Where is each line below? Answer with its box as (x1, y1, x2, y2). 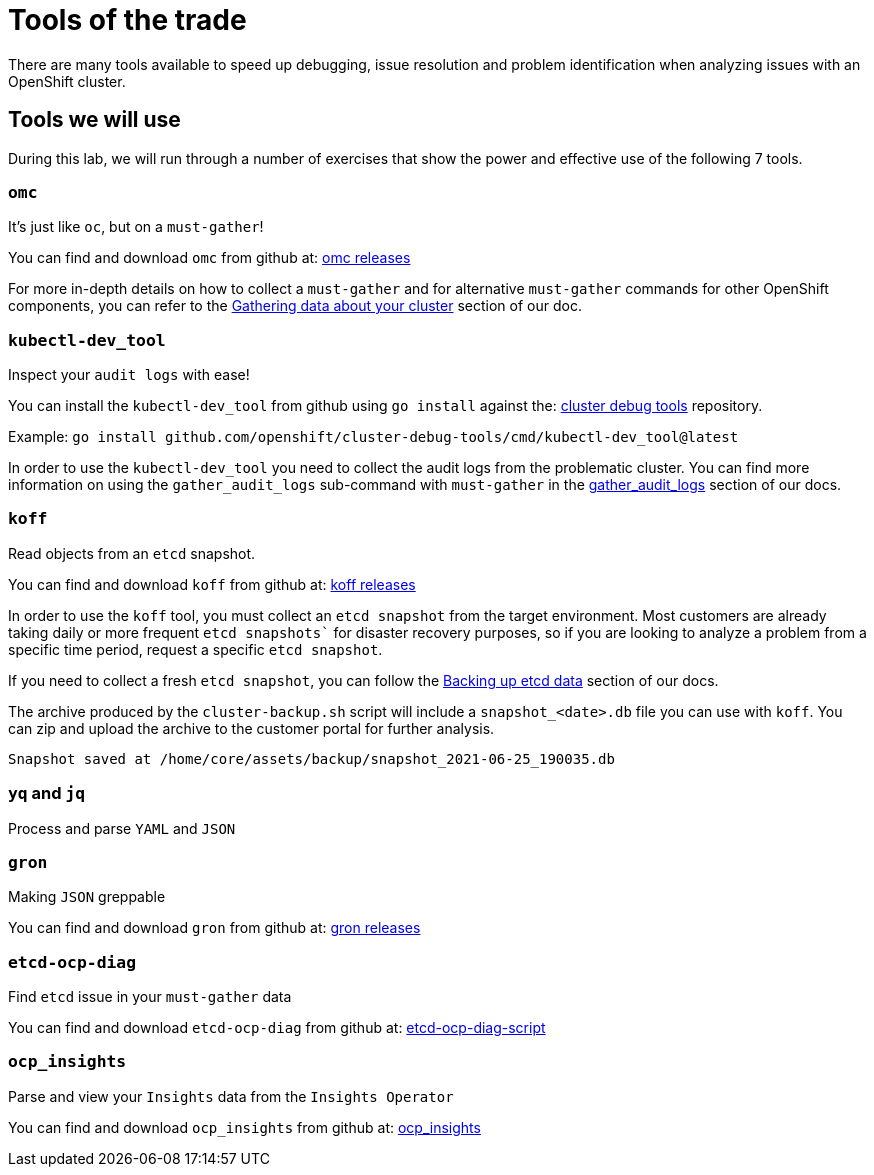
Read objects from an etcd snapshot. (8, 544, 256, 562)
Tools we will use (8, 107, 181, 133)
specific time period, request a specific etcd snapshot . (8, 640, 383, 658)
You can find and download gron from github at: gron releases (8, 919, 421, 937)
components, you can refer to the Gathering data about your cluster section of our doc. (8, 297, 582, 315)
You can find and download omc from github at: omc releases (8, 249, 411, 267)
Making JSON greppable (8, 888, 166, 906)
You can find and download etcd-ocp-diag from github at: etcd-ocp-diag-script (8, 1019, 546, 1037)
